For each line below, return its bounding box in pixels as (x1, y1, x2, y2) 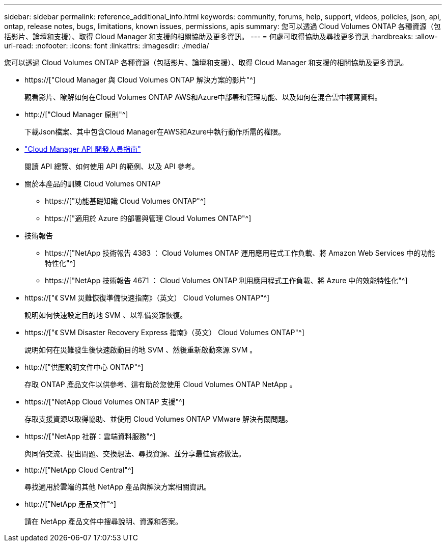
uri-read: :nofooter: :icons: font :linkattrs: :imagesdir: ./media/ (4, 41, 209, 50)
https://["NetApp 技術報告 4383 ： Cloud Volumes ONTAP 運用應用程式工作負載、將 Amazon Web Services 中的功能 (45, 249, 435, 257)
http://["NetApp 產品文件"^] (24, 500, 117, 508)
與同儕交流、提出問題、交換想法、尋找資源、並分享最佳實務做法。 (24, 449, 245, 458)
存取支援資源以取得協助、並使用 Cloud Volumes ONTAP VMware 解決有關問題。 (24, 415, 292, 423)
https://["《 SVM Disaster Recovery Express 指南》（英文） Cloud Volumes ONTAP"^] (24, 328, 304, 337)
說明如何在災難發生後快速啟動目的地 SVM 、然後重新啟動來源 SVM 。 (24, 345, 257, 354)
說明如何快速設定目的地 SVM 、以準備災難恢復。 (24, 311, 187, 319)
